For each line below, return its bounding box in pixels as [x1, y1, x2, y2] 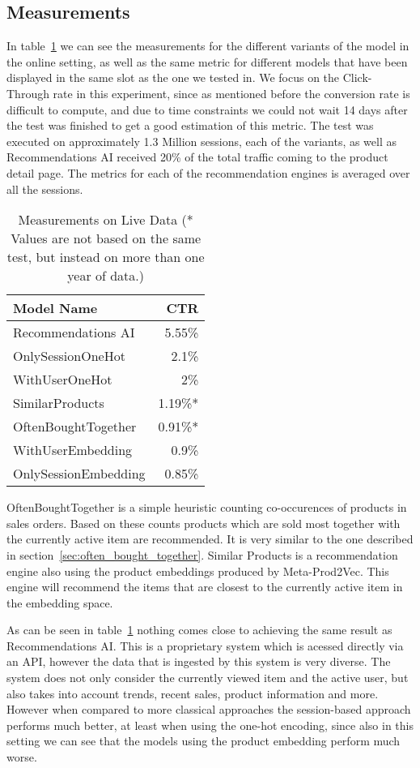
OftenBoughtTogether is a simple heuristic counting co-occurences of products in [6, 499, 407, 516]
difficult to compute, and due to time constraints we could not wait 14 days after [6, 101, 408, 118]
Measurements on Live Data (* [18, 210, 193, 230]
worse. [6, 749, 37, 766]
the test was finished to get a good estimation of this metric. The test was [6, 117, 374, 134]
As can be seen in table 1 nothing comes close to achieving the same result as [6, 621, 392, 638]
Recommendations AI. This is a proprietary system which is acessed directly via [6, 637, 404, 654]
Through [6, 84, 49, 101]
